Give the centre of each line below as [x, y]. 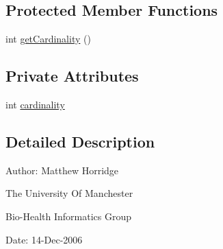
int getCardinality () [48, 39]
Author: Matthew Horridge [62, 170]
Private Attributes [72, 76]
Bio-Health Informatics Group [69, 216]
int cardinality [35, 104]
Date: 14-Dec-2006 [44, 239]
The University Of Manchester [69, 193]
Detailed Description [80, 141]
